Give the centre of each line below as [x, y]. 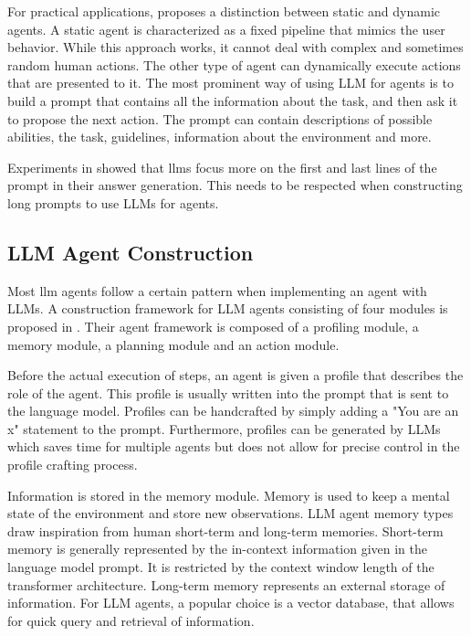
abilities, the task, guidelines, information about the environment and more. [220, 137]
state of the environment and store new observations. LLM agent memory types [230, 513]
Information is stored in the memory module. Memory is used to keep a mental [229, 495]
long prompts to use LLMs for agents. [113, 202]
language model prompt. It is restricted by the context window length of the [221, 567]
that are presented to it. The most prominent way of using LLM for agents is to [230, 83]
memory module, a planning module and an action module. [173, 344]
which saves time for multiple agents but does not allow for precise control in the [234, 446]
